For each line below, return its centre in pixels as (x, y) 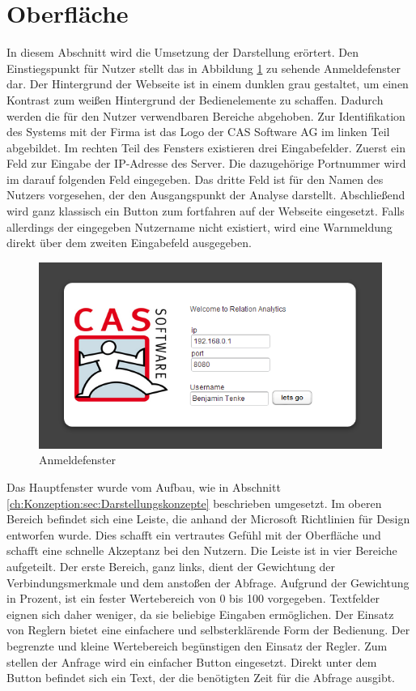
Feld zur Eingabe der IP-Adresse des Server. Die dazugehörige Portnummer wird (206, 163)
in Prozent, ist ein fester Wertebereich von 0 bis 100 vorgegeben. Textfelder (193, 598)
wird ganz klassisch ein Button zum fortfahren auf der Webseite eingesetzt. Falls (206, 211)
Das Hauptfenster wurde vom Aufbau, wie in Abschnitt (144, 487)
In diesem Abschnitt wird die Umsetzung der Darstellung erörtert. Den (183, 52)
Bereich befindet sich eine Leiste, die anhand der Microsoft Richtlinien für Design (208, 519)
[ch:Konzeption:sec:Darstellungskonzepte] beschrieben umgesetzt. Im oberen (194, 503)
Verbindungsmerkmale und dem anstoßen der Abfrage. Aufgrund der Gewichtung (208, 582)
